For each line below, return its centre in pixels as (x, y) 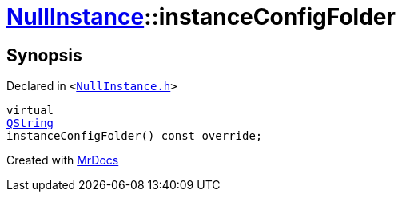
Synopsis (44, 55)
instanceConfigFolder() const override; (135, 136)
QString (30, 123)
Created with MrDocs (63, 160)
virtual (30, 111)
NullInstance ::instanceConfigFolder (201, 17)
